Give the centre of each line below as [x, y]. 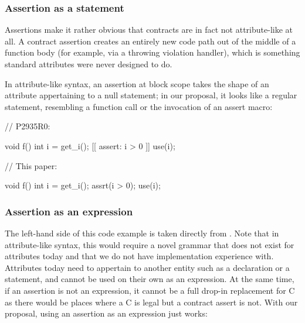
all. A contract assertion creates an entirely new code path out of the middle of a [150, 41]
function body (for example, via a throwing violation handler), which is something [152, 52]
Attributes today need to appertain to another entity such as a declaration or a [147, 267]
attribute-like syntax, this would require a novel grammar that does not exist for [150, 244]
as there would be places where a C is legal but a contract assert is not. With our [151, 302]
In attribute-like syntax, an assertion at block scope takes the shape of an [137, 83]
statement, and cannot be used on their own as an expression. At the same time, [150, 279]
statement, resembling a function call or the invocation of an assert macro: [139, 106]
